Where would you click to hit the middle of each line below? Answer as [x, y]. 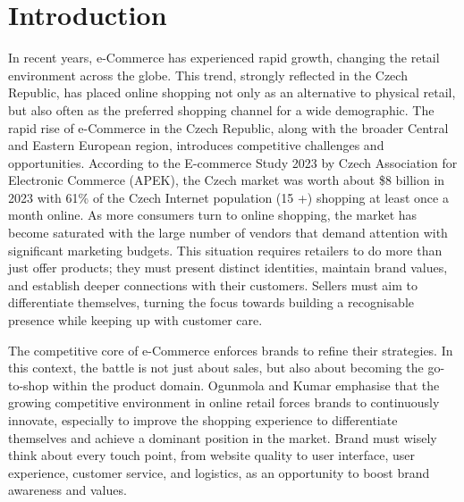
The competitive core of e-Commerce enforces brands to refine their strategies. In [231, 350]
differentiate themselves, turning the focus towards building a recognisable [211, 302]
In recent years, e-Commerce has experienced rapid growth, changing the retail [224, 58]
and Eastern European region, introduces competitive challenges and [196, 145]
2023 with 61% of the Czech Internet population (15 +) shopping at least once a [228, 197]
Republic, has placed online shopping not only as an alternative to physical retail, [232, 92]
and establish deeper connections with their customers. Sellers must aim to [213, 284]
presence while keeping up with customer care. [135, 320]
